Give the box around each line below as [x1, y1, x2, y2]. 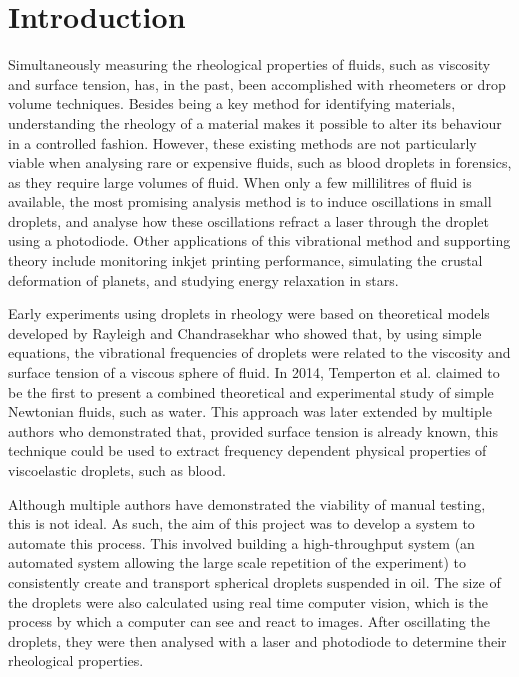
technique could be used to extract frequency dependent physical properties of [8, 440, 487, 461]
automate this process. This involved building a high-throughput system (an [8, 532, 475, 553]
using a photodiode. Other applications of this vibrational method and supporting [8, 230, 511, 251]
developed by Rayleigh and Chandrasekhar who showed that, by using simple [8, 322, 482, 343]
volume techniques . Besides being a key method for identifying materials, [8, 93, 456, 114]
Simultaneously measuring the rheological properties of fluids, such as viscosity [8, 54, 491, 75]
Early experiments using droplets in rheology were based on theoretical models [8, 303, 490, 324]
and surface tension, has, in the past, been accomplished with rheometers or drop [8, 73, 506, 94]
